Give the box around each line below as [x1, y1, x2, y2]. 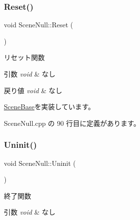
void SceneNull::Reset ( [4, 20, 73, 30]
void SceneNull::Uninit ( [4, 158, 76, 168]
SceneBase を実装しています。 [4, 101, 95, 112]
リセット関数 [4, 52, 45, 62]
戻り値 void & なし [4, 85, 62, 95]
